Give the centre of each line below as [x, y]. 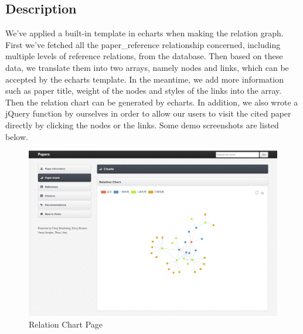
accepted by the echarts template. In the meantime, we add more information [144, 79]
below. [17, 136]
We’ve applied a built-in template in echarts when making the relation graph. [144, 33]
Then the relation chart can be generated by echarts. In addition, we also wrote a [152, 102]
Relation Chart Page [66, 324]
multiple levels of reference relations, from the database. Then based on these [144, 56]
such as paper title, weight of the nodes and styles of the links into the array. [144, 91]
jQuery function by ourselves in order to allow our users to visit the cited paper [148, 113]
